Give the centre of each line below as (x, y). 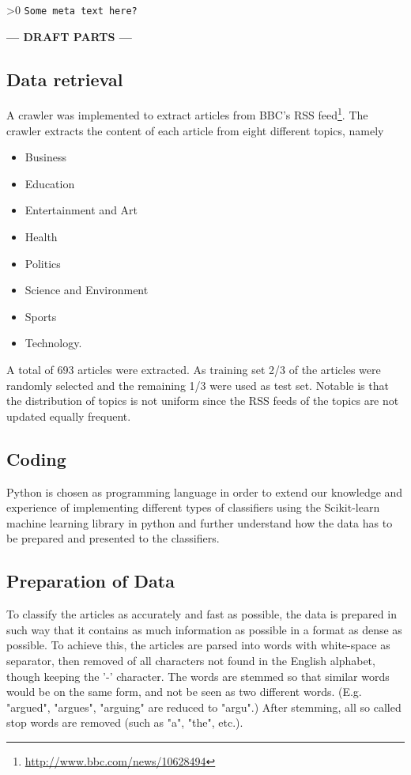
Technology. (53, 343)
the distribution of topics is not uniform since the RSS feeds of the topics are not (203, 401)
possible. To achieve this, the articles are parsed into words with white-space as (198, 645)
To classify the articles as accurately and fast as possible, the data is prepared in (202, 614)
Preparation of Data (90, 581)
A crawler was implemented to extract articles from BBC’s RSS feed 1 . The (187, 114)
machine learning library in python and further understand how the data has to (200, 522)
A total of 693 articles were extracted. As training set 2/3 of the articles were (194, 370)
